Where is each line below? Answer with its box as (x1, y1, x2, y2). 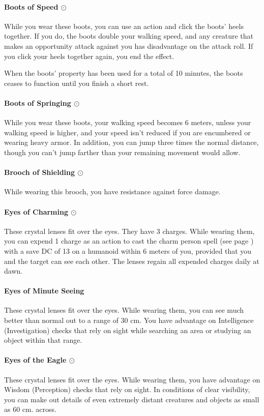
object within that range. (4, 335, 82, 345)
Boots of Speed (4, 1, 58, 12)
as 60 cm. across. (4, 404, 56, 414)
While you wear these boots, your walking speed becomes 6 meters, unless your (4, 117, 251, 128)
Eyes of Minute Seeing (4, 285, 84, 296)
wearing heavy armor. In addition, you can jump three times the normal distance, (4, 137, 259, 147)
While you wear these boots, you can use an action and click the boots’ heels (4, 20, 244, 31)
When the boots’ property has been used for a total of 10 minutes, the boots (4, 68, 243, 78)
